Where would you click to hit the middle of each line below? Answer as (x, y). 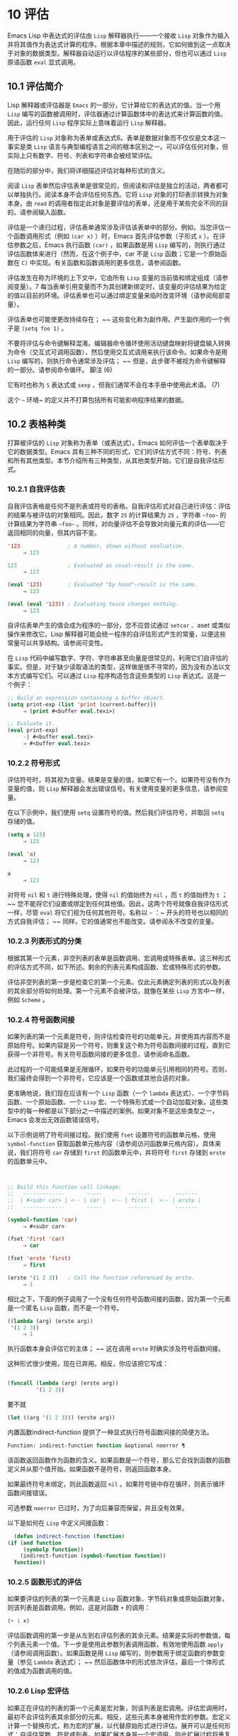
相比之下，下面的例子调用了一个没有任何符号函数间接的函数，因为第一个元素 (119, 1299)
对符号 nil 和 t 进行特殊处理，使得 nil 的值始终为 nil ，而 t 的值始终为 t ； (118, 895)
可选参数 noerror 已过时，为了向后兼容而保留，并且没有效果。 (98, 1508)
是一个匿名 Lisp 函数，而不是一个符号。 (65, 1307)
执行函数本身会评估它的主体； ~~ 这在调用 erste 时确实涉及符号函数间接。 (116, 1349)
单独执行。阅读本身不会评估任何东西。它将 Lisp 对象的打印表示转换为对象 (121, 194)
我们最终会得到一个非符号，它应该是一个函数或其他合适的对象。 (100, 1078)
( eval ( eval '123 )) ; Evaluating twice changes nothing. (93, 604)
